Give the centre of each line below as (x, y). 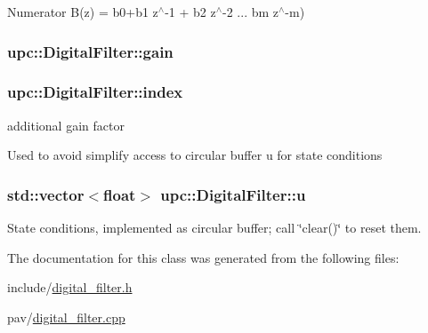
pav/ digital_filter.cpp (66, 317)
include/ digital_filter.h (70, 287)
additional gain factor (66, 125)
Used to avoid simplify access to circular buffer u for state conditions (195, 155)
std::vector (46, 194)
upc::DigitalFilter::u (233, 194)
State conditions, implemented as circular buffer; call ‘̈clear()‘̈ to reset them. (214, 228)
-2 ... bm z (251, 12)
